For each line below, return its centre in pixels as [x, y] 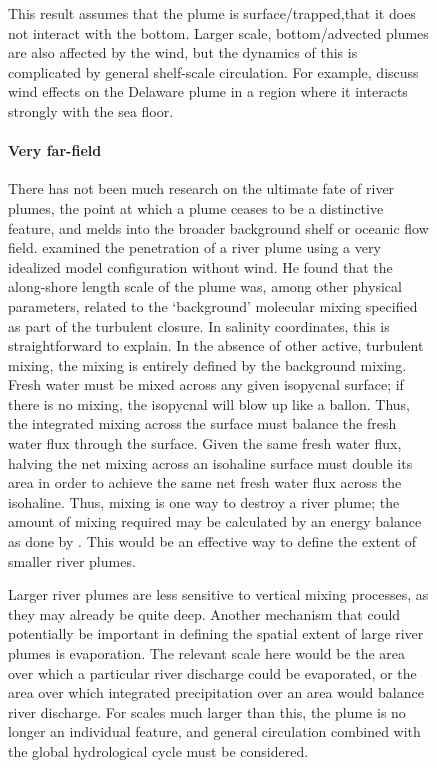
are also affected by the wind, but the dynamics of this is [183, 52]
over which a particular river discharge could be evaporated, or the [212, 672]
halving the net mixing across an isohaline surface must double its [210, 462]
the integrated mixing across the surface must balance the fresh [202, 423]
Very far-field [55, 150]
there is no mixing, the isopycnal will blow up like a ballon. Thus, [209, 403]
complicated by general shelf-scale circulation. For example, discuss [213, 71]
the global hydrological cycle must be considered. [158, 750]
